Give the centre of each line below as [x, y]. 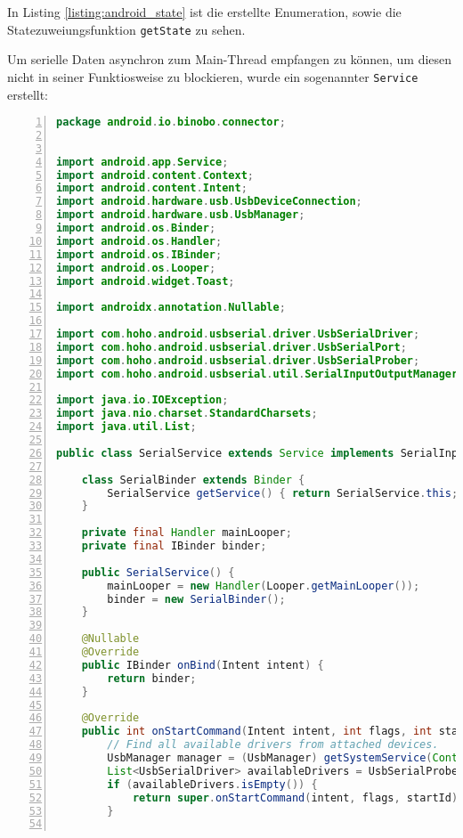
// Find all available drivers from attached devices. [273, 745]
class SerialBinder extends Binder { [193, 480]
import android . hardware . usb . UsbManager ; [181, 215]
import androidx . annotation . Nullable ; [171, 308]
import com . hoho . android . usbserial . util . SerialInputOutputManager [257, 374]
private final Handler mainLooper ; [187, 533]
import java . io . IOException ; [142, 400]
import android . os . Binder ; [136, 228]
